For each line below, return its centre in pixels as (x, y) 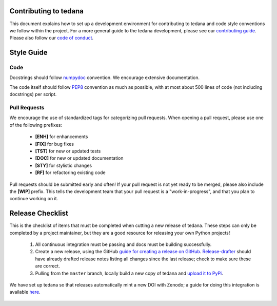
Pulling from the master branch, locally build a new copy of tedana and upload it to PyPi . (129, 273)
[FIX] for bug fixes (55, 144)
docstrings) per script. (33, 94)
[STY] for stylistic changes (64, 165)
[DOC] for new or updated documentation (79, 158)
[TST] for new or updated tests (68, 151)
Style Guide (29, 53)
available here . (25, 292)
